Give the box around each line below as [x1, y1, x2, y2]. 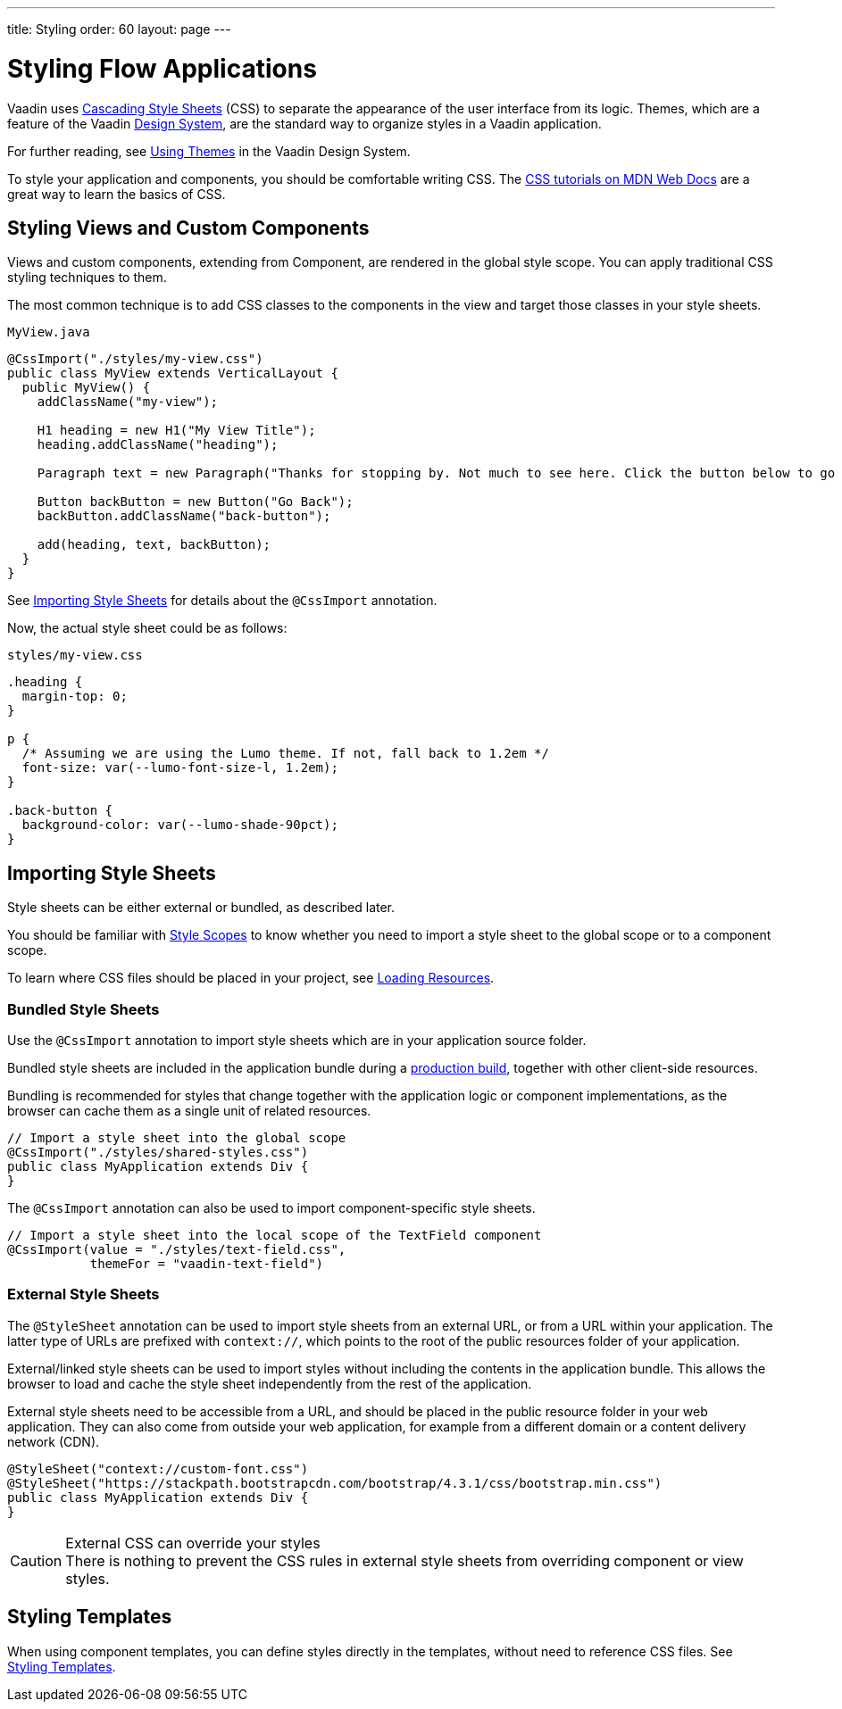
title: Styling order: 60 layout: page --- [7, 21, 231, 37]
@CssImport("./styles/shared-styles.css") [7, 1144, 309, 1159]
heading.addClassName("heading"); [37, 437, 279, 452]
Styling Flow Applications [7, 53, 317, 84]
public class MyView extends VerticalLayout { [7, 366, 338, 381]
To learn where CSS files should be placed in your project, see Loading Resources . [7, 970, 495, 986]
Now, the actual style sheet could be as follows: [7, 620, 288, 636]
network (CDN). [7, 1433, 100, 1449]
